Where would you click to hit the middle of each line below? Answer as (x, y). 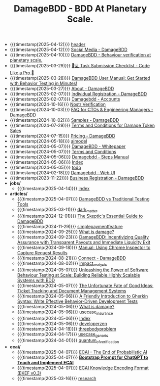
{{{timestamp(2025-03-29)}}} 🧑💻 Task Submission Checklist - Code (80, 66)
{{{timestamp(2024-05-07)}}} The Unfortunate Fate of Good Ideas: (85, 286)
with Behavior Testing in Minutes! (44, 83)
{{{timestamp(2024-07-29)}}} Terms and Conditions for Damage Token (82, 125)
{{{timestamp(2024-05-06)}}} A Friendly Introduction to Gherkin (82, 296)
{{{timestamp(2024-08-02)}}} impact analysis (62, 264)
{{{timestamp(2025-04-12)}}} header (48, 45)
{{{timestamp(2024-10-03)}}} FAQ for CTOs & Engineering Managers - (81, 110)
